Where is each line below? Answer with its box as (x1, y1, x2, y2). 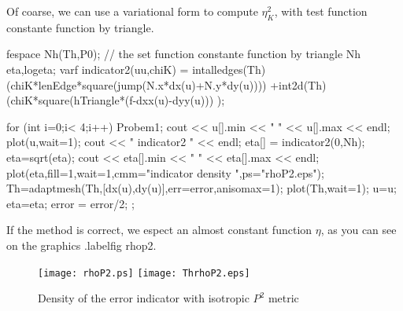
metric (268, 290, 299, 306)
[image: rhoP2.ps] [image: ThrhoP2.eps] (38, 267, 250, 279)
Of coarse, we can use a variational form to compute (6, 3, 258, 19)
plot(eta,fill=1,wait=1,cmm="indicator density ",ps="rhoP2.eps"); (6, 164, 324, 181)
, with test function (274, 3, 368, 19)
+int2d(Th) (270, 76, 327, 93)
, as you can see (320, 221, 397, 238)
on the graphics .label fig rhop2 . (6, 236, 157, 253)
